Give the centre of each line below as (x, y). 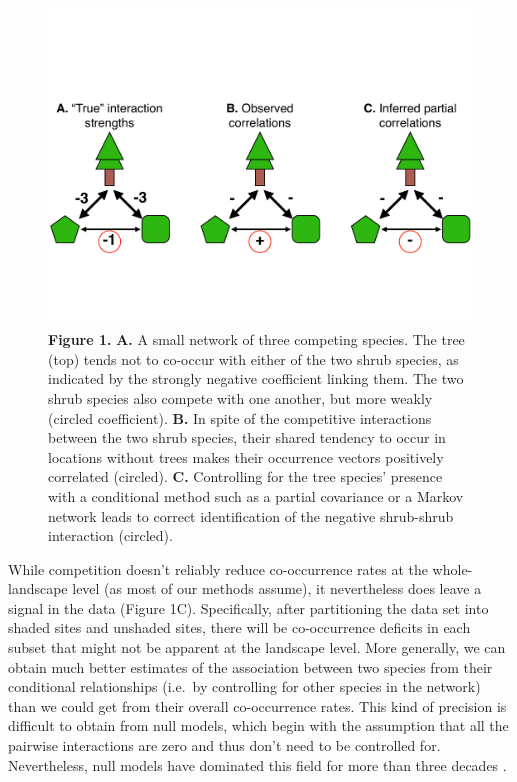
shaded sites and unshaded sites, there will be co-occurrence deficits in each (239, 627)
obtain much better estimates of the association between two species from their (250, 666)
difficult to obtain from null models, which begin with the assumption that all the (258, 725)
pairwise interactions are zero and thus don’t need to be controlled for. (224, 745)
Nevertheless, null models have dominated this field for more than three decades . (257, 764)
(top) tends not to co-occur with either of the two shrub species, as (253, 358)
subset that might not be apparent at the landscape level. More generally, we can (257, 647)
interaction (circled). (110, 535)
